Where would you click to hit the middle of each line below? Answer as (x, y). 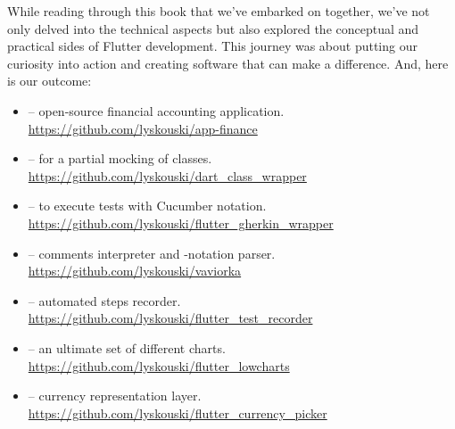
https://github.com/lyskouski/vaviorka (135, 271)
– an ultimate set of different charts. (127, 347)
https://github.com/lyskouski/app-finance (143, 128)
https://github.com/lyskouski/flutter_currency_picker (178, 412)
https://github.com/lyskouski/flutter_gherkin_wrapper (181, 223)
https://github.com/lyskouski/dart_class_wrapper (167, 175)
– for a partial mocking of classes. (120, 158)
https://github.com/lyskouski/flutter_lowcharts (159, 365)
